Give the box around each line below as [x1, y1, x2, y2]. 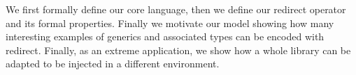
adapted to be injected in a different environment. [6, 56, 220, 71]
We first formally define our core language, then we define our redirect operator [6, 2, 346, 16]
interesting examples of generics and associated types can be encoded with [6, 29, 325, 44]
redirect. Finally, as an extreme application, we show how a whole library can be [6, 42, 351, 57]
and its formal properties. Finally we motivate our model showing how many [6, 15, 334, 30]
